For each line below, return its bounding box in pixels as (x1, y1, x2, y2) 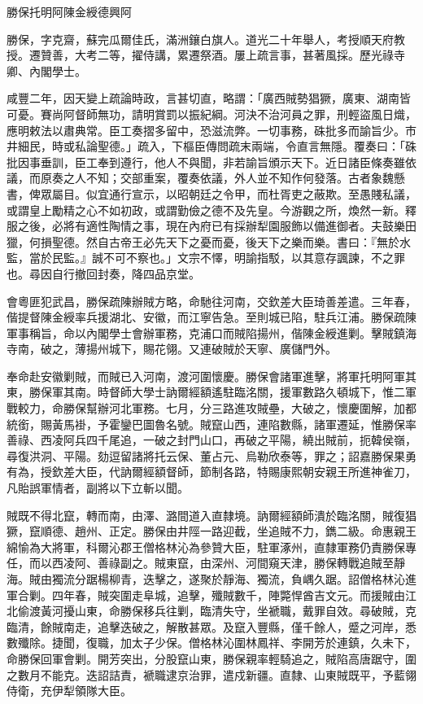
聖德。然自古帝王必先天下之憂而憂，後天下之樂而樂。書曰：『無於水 (51, 233, 411, 250)
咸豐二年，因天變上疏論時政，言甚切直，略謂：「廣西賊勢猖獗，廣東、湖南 (7, 90, 399, 107)
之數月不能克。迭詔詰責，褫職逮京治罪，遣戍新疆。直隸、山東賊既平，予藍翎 (7, 666, 416, 683)
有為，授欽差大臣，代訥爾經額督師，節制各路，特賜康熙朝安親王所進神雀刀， (7, 463, 416, 480)
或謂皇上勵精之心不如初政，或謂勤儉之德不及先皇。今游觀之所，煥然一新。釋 (7, 201, 416, 218)
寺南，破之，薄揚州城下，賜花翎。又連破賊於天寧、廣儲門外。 (7, 340, 337, 357)
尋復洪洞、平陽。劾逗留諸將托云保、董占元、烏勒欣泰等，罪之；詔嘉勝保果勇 (7, 447, 416, 464)
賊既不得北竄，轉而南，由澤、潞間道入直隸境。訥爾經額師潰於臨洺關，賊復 (7, 506, 405, 523)
